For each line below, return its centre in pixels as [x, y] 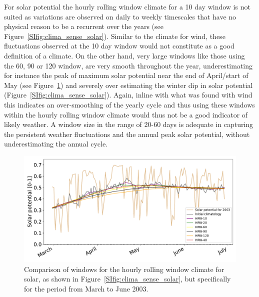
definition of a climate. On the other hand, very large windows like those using [124, 55]
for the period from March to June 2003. [86, 288]
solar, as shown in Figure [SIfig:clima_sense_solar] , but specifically [127, 279]
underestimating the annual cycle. [56, 144]
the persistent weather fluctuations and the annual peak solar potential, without [127, 134]
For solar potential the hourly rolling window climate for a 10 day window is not [127, 6]
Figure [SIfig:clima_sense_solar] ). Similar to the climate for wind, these [115, 36]
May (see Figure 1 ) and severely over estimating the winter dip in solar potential [128, 85]
